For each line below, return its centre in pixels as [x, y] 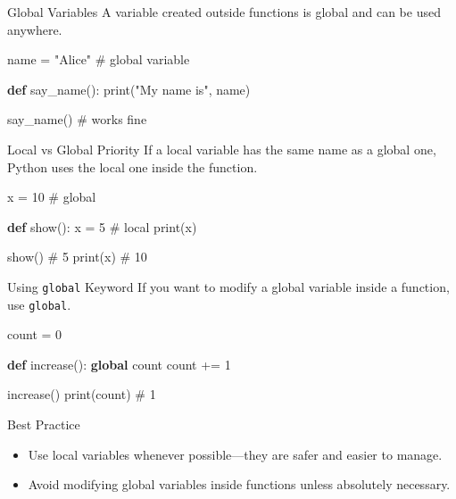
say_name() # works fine [77, 119]
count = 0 [35, 334]
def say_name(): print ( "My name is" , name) [129, 89]
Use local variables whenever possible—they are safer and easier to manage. [235, 454]
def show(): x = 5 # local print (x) [102, 226]
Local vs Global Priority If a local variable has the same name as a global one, [222, 149]
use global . [39, 304]
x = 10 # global [52, 197]
